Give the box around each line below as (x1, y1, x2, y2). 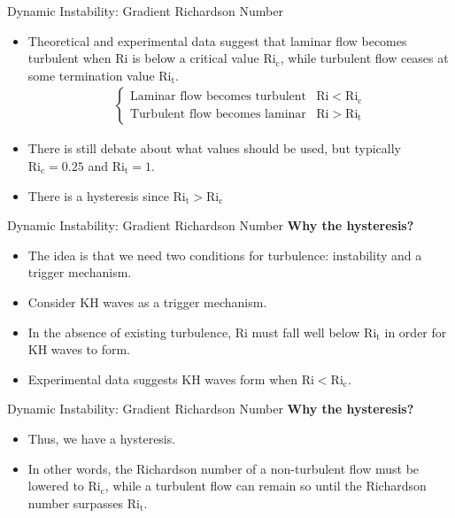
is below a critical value (132, 49, 259, 67)
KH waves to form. (27, 340, 131, 359)
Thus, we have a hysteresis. (27, 429, 176, 447)
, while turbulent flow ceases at (280, 49, 449, 67)
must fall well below (251, 322, 360, 341)
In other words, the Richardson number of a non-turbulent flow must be (27, 459, 420, 477)
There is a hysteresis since (27, 186, 169, 205)
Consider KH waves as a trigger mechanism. (27, 292, 267, 311)
